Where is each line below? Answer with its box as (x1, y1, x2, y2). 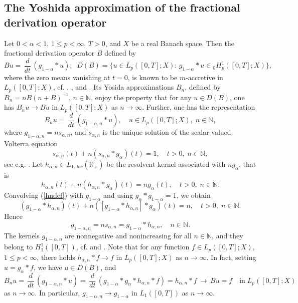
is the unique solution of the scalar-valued (102, 127, 231, 137)
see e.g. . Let (4, 158, 43, 169)
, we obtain (176, 190, 211, 200)
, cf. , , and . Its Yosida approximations (53, 82, 174, 92)
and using (103, 190, 133, 200)
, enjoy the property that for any (91, 92, 192, 102)
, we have (33, 262, 62, 272)
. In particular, (35, 287, 80, 297)
